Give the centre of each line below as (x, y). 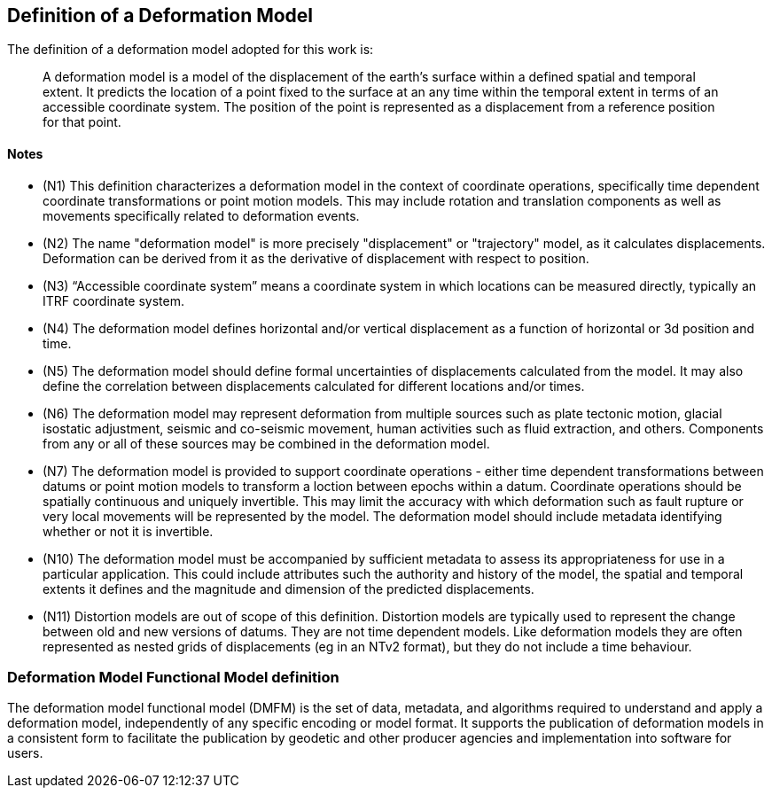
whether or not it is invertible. (128, 531)
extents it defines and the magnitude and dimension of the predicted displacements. (289, 588)
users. (25, 753)
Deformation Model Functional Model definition (173, 678)
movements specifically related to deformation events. (201, 215)
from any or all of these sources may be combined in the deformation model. (266, 443)
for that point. (82, 122)
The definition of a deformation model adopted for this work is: (191, 50)
